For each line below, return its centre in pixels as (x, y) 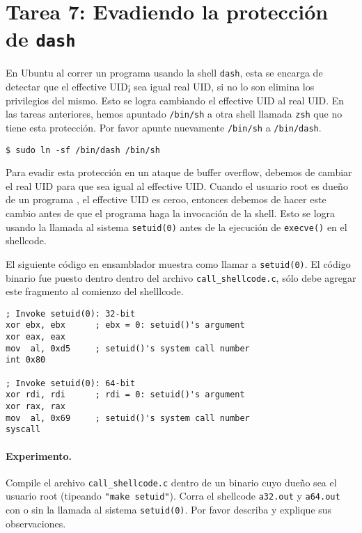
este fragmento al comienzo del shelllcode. (95, 291)
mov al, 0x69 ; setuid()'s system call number (128, 418)
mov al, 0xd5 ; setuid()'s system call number (128, 348)
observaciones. (36, 523)
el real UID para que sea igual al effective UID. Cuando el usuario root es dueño (177, 185)
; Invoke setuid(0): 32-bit (71, 313)
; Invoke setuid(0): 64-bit (71, 383)
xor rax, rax (36, 407)
